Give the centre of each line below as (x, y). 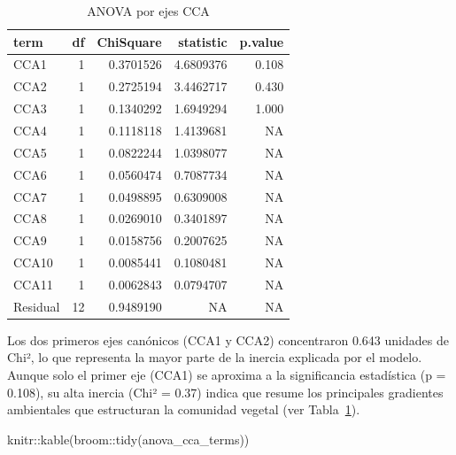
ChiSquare (129, 41)
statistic (203, 41)
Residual (37, 306)
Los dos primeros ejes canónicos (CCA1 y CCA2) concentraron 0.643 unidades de (228, 339)
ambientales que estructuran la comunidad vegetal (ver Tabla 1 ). (184, 409)
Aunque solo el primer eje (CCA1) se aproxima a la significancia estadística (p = (227, 374)
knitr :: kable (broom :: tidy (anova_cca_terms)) (128, 439)
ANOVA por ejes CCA (148, 11)
